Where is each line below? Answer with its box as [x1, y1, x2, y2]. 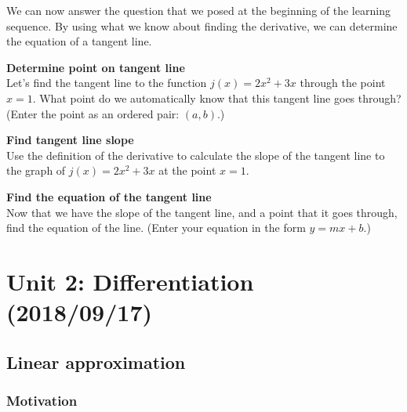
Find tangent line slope [6, 132, 134, 148]
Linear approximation [6, 349, 186, 374]
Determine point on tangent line [6, 59, 185, 75]
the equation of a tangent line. [6, 33, 152, 49]
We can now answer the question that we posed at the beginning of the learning [6, 2, 391, 18]
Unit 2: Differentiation [6, 265, 254, 297]
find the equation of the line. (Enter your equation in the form [6, 219, 306, 236]
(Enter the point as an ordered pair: [6, 105, 180, 121]
